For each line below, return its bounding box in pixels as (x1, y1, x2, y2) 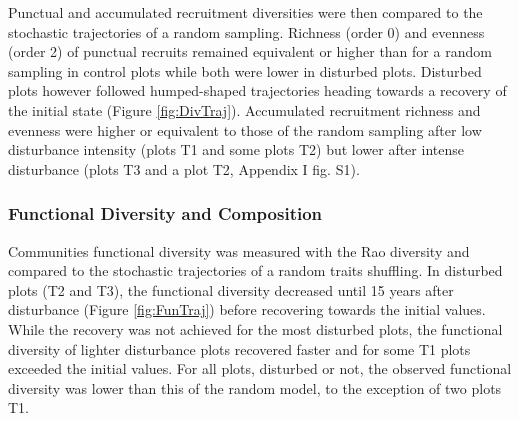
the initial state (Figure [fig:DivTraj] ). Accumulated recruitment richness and (8, 99, 481, 120)
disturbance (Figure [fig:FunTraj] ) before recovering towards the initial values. (8, 299, 486, 320)
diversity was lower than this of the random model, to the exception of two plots (8, 377, 502, 398)
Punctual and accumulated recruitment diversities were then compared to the (8, 2, 483, 22)
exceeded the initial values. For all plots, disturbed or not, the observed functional (8, 358, 512, 379)
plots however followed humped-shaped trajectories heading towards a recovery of (8, 80, 507, 101)
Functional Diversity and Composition (8, 201, 323, 226)
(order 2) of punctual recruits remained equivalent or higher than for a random (8, 41, 492, 62)
